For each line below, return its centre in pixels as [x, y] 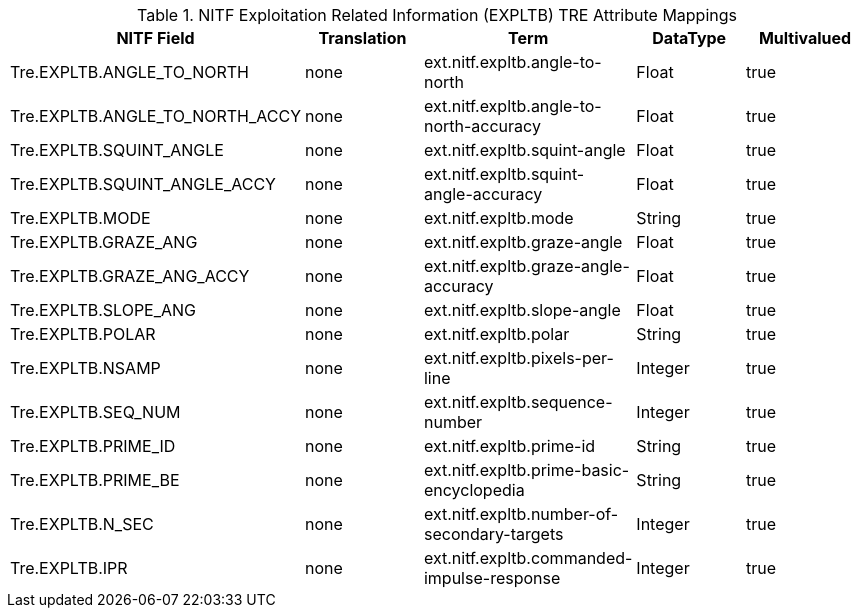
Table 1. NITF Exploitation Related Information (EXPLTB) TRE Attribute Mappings [436, 15]
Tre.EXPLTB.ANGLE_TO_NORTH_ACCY [155, 116]
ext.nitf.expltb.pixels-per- [518, 358]
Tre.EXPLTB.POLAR [83, 334]
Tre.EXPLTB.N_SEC [82, 524]
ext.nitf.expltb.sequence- [518, 402]
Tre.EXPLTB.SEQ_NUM [95, 412]
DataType [689, 38]
